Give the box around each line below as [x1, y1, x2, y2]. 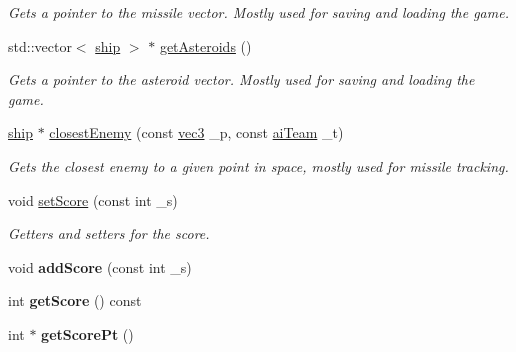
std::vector [8, 35, 72, 56]
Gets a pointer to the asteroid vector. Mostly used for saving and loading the [8, 69, 475, 90]
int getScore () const [8, 290, 142, 311]
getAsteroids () [159, 35, 252, 56]
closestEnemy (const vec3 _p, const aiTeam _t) [49, 122, 344, 143]
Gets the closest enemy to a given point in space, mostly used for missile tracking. [8, 155, 509, 176]
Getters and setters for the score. [8, 223, 210, 244]
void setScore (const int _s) [8, 189, 178, 210]
